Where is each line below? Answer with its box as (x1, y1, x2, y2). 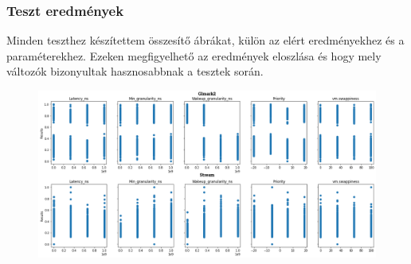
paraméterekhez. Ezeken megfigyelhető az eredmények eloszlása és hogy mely (6, 47, 382, 64)
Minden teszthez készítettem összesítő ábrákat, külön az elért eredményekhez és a (6, 32, 405, 49)
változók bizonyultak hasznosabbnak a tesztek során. (6, 63, 264, 80)
